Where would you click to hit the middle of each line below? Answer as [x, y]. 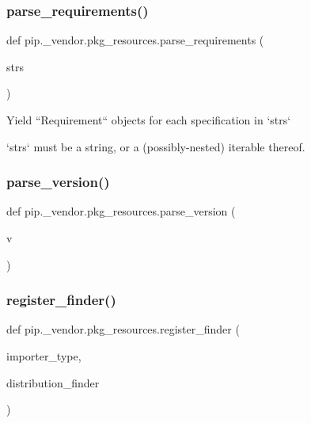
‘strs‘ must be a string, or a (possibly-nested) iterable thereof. [156, 146]
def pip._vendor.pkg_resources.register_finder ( [123, 329]
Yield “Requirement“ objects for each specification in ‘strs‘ [149, 120]
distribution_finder [53, 382]
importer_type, [44, 356]
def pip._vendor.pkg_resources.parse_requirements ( [135, 40]
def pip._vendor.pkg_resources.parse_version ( [121, 211]
